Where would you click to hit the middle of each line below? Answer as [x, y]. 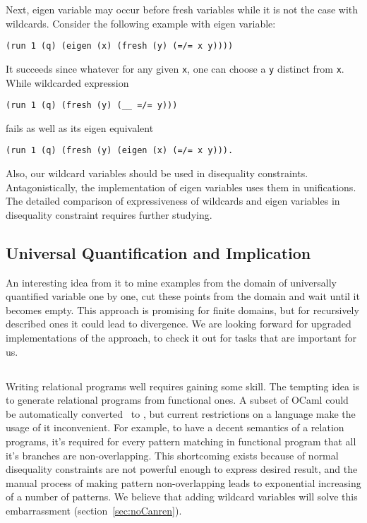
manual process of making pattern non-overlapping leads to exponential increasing [183, 482]
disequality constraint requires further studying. [109, 214]
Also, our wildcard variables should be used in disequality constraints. [157, 173]
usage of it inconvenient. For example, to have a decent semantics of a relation [175, 427]
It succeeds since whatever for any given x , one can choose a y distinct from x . [175, 68]
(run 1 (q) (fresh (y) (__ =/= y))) [92, 106]
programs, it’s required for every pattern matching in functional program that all [181, 441]
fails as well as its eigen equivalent [80, 127]
